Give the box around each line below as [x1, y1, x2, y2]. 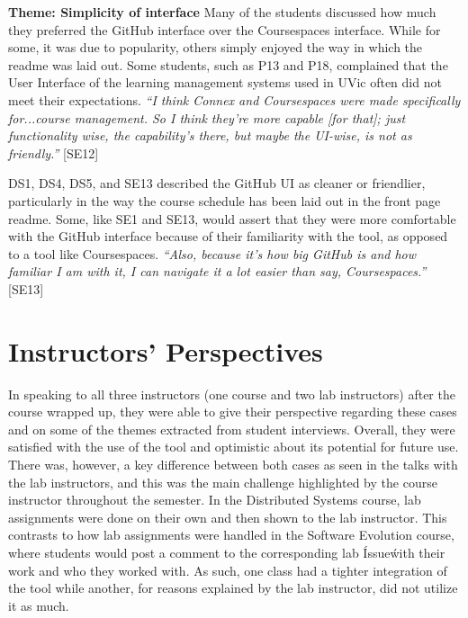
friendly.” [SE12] [8, 143, 99, 162]
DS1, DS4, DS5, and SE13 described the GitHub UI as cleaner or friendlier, [8, 174, 426, 193]
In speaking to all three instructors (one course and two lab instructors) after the [8, 384, 455, 403]
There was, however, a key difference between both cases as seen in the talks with [8, 455, 458, 473]
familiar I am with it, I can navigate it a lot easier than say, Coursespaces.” [8, 262, 427, 281]
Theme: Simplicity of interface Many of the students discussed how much [8, 3, 436, 21]
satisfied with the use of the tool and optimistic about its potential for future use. [8, 437, 459, 456]
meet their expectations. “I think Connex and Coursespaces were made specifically [8, 90, 461, 109]
